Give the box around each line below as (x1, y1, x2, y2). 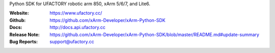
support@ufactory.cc (49, 38, 94, 44)
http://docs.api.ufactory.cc (49, 24, 106, 31)
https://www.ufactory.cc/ (49, 10, 102, 16)
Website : (9, 10, 29, 16)
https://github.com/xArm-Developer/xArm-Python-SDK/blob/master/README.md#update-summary (49, 31, 260, 38)
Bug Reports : (9, 38, 38, 44)
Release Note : (9, 31, 40, 38)
